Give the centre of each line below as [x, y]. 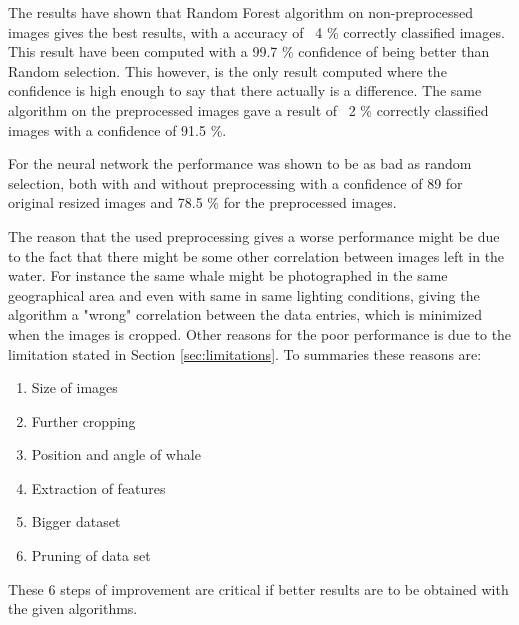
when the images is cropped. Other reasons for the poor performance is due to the [260, 333]
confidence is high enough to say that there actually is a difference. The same [245, 90]
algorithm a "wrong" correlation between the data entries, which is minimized [245, 314]
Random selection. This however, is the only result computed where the [227, 70]
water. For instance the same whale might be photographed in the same [228, 275]
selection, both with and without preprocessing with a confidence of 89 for [235, 182]
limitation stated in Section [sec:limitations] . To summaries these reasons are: [245, 353]
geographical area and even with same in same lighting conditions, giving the [244, 294]
